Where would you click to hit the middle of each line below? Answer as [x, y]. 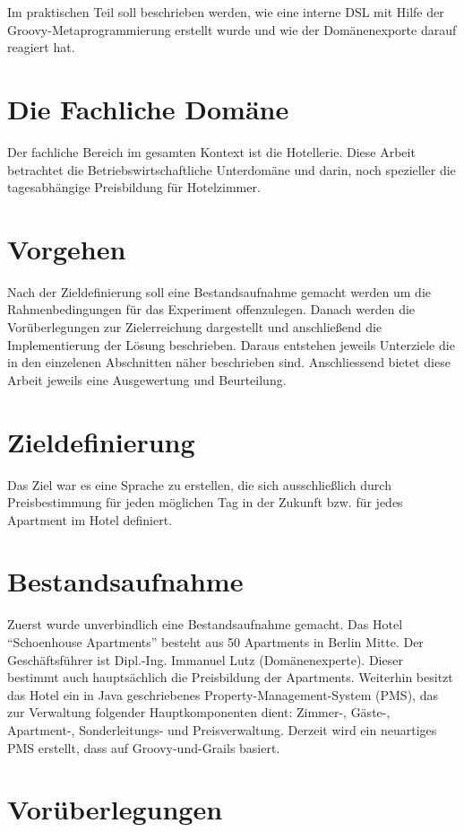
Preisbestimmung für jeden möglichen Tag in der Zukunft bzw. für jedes [205, 502]
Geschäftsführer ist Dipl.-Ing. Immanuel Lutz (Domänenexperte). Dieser [205, 659]
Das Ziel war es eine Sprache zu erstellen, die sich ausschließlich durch [199, 484]
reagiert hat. [41, 47]
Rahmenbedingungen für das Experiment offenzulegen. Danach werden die [211, 309]
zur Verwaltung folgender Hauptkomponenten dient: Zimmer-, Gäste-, [199, 712]
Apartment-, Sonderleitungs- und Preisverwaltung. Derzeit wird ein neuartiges [222, 729]
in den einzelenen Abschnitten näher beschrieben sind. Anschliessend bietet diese [229, 362]
